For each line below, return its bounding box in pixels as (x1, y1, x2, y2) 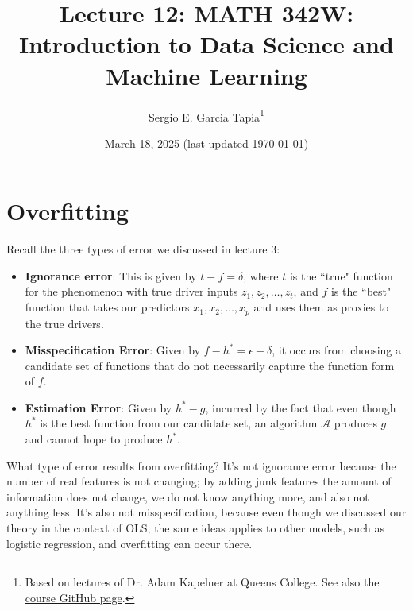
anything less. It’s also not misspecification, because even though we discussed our (6, 504, 407, 520)
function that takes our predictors (25, 299, 190, 315)
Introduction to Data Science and (19, 28, 394, 60)
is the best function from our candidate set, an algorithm (40, 415, 318, 431)
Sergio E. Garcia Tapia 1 (149, 106, 264, 125)
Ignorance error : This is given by (25, 267, 197, 284)
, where (243, 267, 279, 284)
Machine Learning (106, 59, 307, 91)
